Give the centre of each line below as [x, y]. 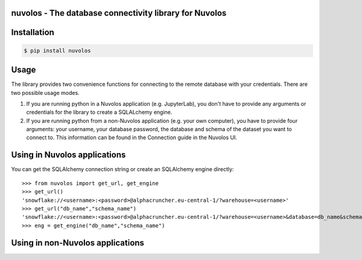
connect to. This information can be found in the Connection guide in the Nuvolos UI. [132, 138]
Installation [33, 32]
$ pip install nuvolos [57, 50]
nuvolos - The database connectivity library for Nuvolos [119, 13]
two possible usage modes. [45, 93]
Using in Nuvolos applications [68, 155]
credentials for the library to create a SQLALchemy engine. [99, 112]
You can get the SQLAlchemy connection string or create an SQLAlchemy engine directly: [122, 169]
